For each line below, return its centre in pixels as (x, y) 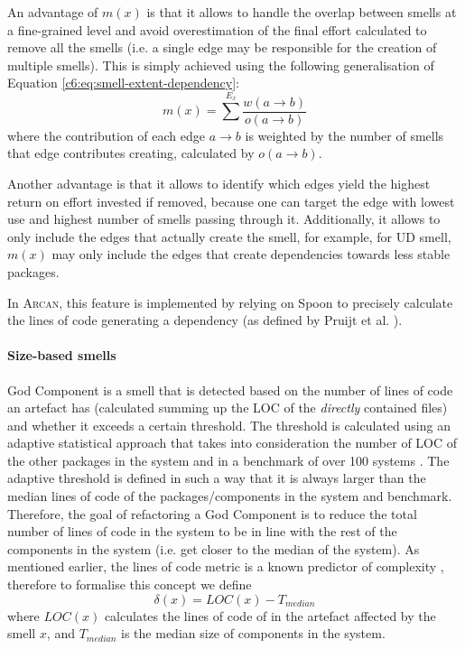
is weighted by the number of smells (344, 135)
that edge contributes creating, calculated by (131, 153)
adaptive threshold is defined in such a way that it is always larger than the (217, 478)
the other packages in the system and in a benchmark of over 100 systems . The (228, 460)
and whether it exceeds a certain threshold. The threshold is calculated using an (229, 425)
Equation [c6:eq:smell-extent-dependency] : (123, 83)
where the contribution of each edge (107, 135)
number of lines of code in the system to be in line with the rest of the (202, 531)
